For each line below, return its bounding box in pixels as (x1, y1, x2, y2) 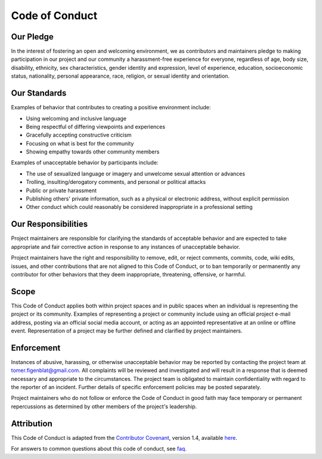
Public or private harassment (26, 187, 97, 194)
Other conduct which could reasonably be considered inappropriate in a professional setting (26, 204, 253, 211)
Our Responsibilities (11, 219, 88, 229)
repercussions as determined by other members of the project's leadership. (11, 403, 197, 410)
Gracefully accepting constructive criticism (26, 131, 132, 138)
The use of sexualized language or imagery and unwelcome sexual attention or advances (26, 170, 246, 177)
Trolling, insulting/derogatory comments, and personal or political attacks (26, 178, 206, 186)
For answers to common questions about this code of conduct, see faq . (11, 445, 187, 452)
